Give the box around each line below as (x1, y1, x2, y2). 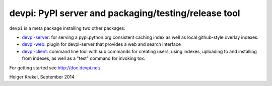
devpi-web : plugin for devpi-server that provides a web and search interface (22, 41, 181, 47)
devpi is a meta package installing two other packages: (9, 25, 126, 31)
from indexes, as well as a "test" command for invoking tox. (22, 55, 146, 61)
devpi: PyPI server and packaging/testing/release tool (9, 8, 240, 19)
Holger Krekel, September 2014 (9, 73, 75, 80)
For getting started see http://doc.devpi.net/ (9, 64, 101, 70)
